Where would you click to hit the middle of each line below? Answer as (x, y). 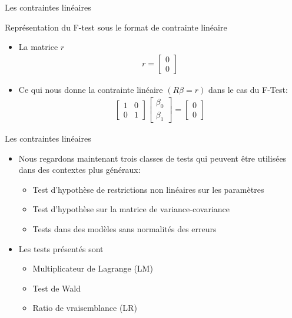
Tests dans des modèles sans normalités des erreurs (125, 229)
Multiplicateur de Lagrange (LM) (93, 268)
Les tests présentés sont (61, 248)
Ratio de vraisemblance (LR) (85, 308)
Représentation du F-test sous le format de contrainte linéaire (116, 27)
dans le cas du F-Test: (248, 89)
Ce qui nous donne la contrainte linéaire (91, 89)
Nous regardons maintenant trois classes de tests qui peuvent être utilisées (152, 158)
